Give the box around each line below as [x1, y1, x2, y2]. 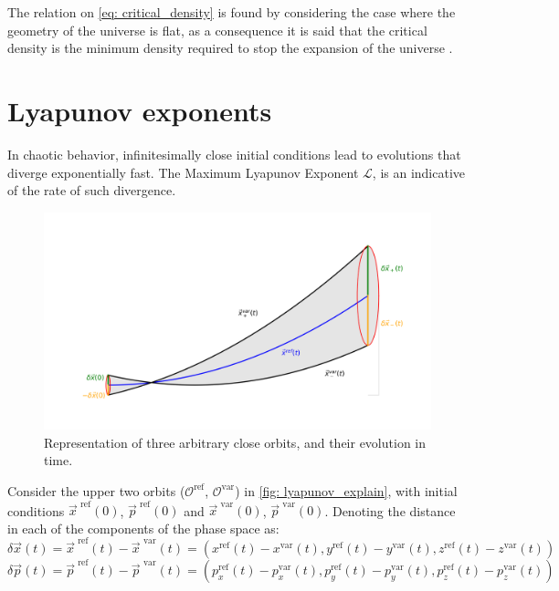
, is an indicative [372, 162, 466, 181]
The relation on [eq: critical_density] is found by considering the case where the [7, 3, 456, 21]
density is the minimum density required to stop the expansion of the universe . [7, 38, 453, 57]
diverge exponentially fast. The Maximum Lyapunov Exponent [7, 162, 359, 181]
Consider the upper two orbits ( [7, 481, 185, 500]
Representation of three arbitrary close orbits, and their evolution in [44, 432, 427, 451]
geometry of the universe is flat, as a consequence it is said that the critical [7, 20, 427, 39]
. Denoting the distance [324, 501, 456, 520]
